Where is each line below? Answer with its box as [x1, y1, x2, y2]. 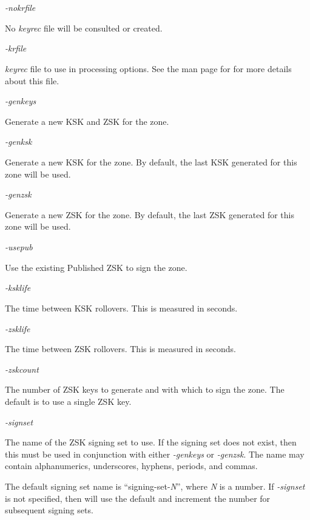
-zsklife [5, 322, 30, 335]
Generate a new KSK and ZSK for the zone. [5, 115, 169, 127]
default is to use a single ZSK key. [5, 395, 132, 408]
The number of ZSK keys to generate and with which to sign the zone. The [5, 383, 285, 396]
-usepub [5, 241, 33, 253]
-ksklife [5, 281, 31, 294]
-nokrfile [5, 1, 36, 13]
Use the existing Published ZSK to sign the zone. [5, 261, 187, 273]
